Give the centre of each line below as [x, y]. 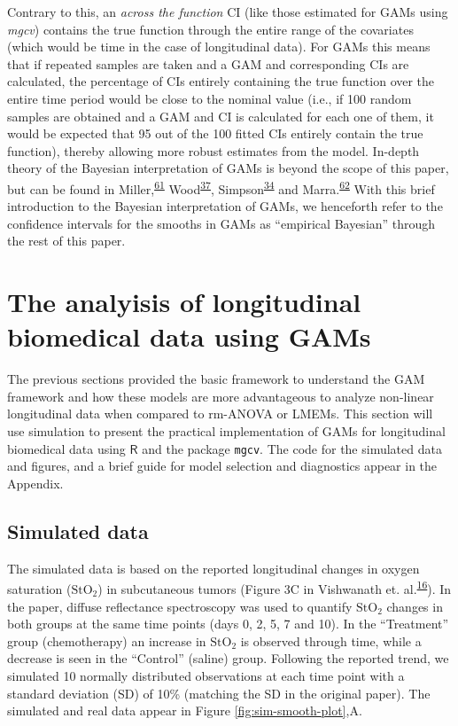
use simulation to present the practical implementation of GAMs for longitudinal [226, 431]
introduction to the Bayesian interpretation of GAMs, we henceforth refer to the [225, 206]
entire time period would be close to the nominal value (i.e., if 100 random [210, 98]
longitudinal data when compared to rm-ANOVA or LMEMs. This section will [220, 414]
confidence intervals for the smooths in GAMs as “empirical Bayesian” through [221, 223]
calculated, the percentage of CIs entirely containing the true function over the [221, 81]
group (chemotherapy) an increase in [107, 640]
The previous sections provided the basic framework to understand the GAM [216, 379]
